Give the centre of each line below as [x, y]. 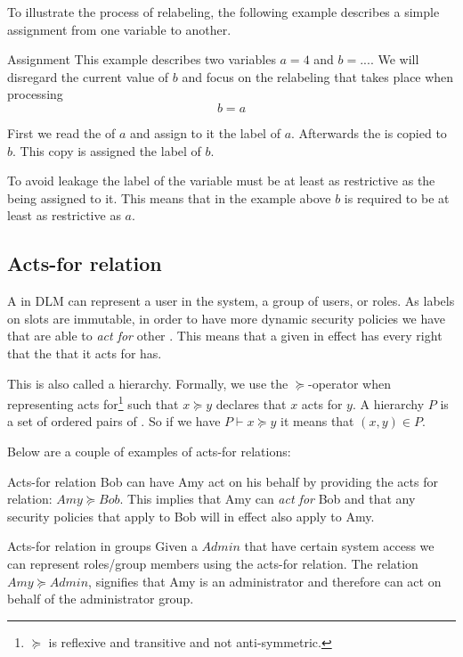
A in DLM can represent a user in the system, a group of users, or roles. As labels [231, 301]
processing [35, 94]
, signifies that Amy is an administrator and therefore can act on [265, 581]
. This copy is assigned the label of [107, 150]
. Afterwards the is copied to [369, 132]
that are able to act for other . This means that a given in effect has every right [225, 336]
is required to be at [397, 197]
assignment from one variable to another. [119, 29]
